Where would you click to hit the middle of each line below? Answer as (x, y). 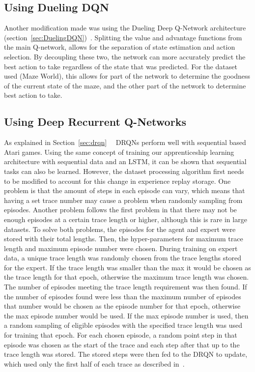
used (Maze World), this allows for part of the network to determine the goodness (127, 76)
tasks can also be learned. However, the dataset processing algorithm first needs (124, 171)
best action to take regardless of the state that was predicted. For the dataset (121, 66)
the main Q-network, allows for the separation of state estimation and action (120, 47)
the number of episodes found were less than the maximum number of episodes (123, 296)
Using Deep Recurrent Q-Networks (95, 122)
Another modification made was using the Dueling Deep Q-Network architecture (125, 28)
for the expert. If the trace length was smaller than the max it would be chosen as (127, 267)
